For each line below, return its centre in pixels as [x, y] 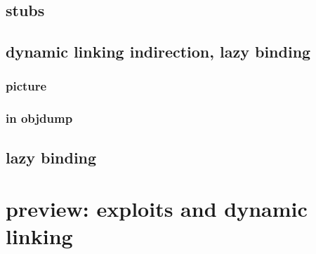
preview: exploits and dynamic [157, 209]
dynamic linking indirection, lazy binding [158, 52]
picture [26, 86]
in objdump [39, 118]
